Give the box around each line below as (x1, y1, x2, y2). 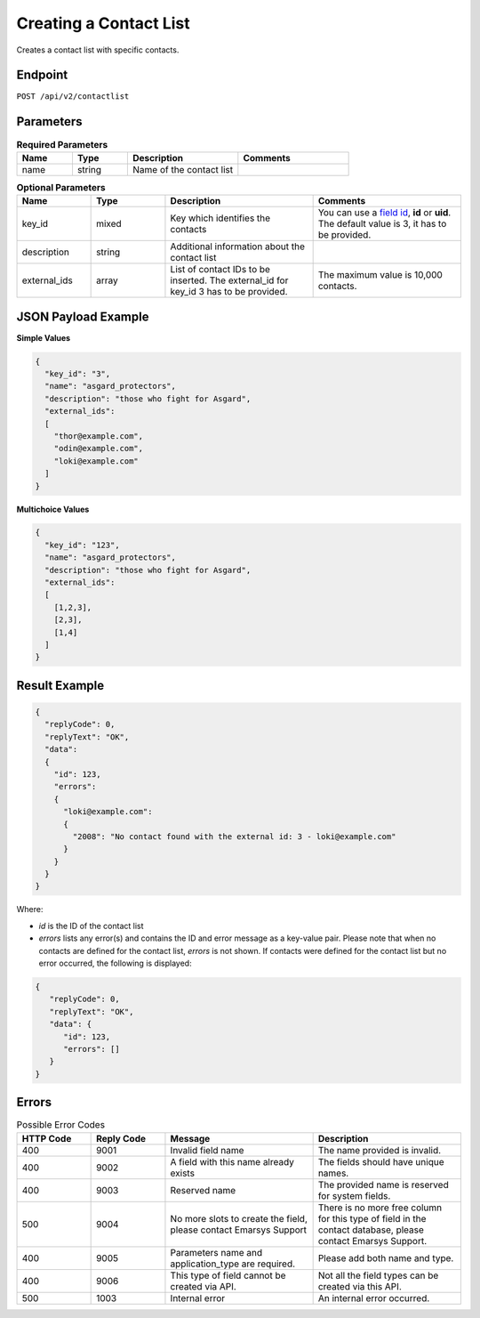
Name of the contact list (132, 163, 234, 175)
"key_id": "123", (44, 539, 120, 550)
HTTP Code (21, 1132, 72, 1144)
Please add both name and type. (317, 1251, 454, 1264)
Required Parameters (16, 138, 108, 150)
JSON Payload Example (16, 309, 149, 324)
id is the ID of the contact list (38, 920, 144, 931)
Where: (16, 904, 44, 915)
